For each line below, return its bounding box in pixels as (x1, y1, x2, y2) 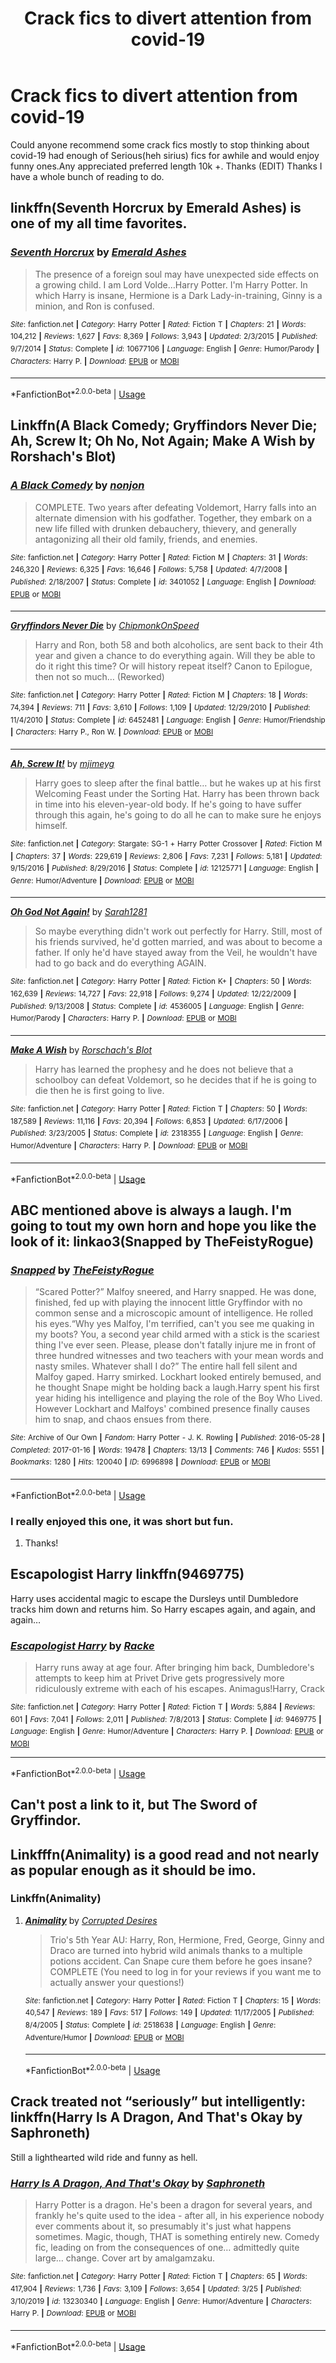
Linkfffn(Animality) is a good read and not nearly (10, 1846, 320, 1863)
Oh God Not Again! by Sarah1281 (10, 906, 148, 918)
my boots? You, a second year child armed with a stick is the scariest (34, 1328, 320, 1341)
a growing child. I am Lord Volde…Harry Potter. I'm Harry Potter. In (34, 278, 308, 291)
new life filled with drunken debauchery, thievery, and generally (34, 522, 297, 534)
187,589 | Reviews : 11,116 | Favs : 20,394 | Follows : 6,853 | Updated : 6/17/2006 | (10, 1116, 288, 1126)
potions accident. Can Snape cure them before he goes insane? (49, 1955, 313, 1967)
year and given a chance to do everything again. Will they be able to (34, 650, 316, 662)
